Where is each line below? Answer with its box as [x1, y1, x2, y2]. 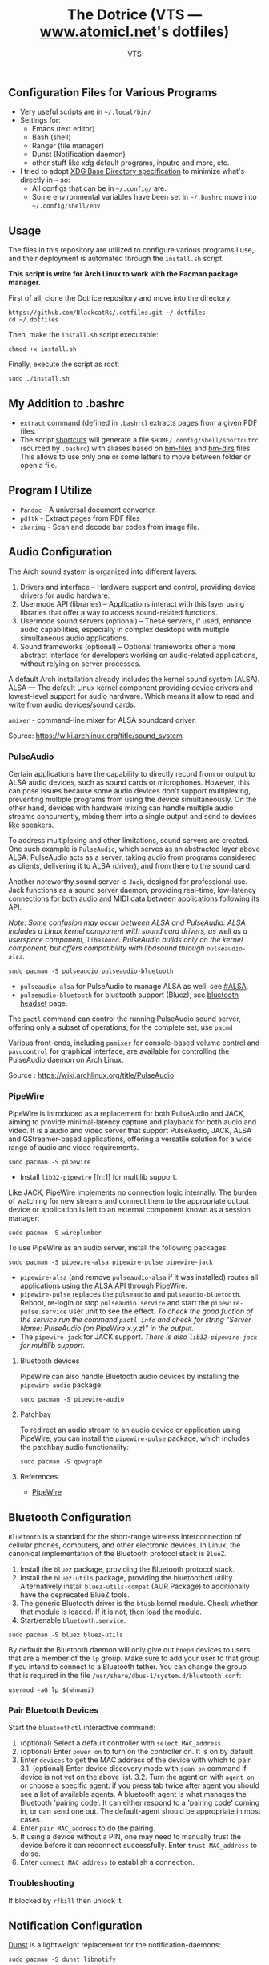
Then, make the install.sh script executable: [8, 330, 159, 340]
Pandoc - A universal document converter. [19, 505, 157, 514]
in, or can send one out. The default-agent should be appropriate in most [19, 1806, 261, 1816]
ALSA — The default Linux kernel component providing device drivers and [8, 683, 254, 692]
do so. [19, 1849, 42, 1858]
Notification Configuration [8, 1919, 143, 1932]
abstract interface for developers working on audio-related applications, [19, 650, 259, 660]
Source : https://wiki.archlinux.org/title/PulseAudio [8, 1070, 175, 1079]
